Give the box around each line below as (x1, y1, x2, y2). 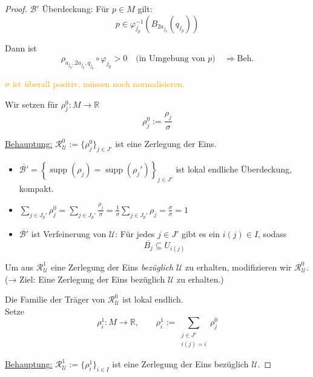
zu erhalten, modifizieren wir (185, 260, 292, 273)
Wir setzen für (5, 97, 59, 110)
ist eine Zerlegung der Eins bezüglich (112, 358, 249, 370)
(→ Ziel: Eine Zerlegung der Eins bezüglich (5, 272, 165, 285)
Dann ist (5, 42, 37, 54)
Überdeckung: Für (42, 2, 110, 15)
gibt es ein (181, 227, 220, 240)
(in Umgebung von (136, 54, 205, 63)
